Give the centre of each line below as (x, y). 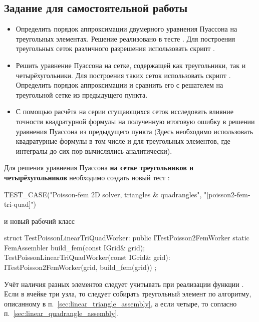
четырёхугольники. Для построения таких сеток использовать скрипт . (123, 75)
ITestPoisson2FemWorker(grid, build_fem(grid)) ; (80, 267)
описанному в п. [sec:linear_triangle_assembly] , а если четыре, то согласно (120, 303)
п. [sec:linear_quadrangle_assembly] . (62, 313)
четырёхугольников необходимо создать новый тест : (87, 177)
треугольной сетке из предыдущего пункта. (82, 94)
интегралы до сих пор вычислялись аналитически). (94, 150)
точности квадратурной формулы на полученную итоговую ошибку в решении (135, 121)
